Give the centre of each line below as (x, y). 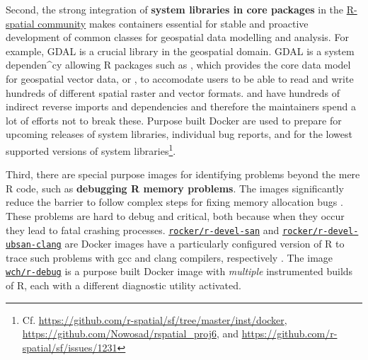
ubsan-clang (34, 245)
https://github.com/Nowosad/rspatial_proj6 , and (131, 333)
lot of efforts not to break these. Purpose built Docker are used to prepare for (174, 120)
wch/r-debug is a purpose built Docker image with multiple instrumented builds (179, 271)
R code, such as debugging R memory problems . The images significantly (175, 188)
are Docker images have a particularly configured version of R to (205, 244)
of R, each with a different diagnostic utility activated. (123, 285)
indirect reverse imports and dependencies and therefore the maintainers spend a (181, 106)
